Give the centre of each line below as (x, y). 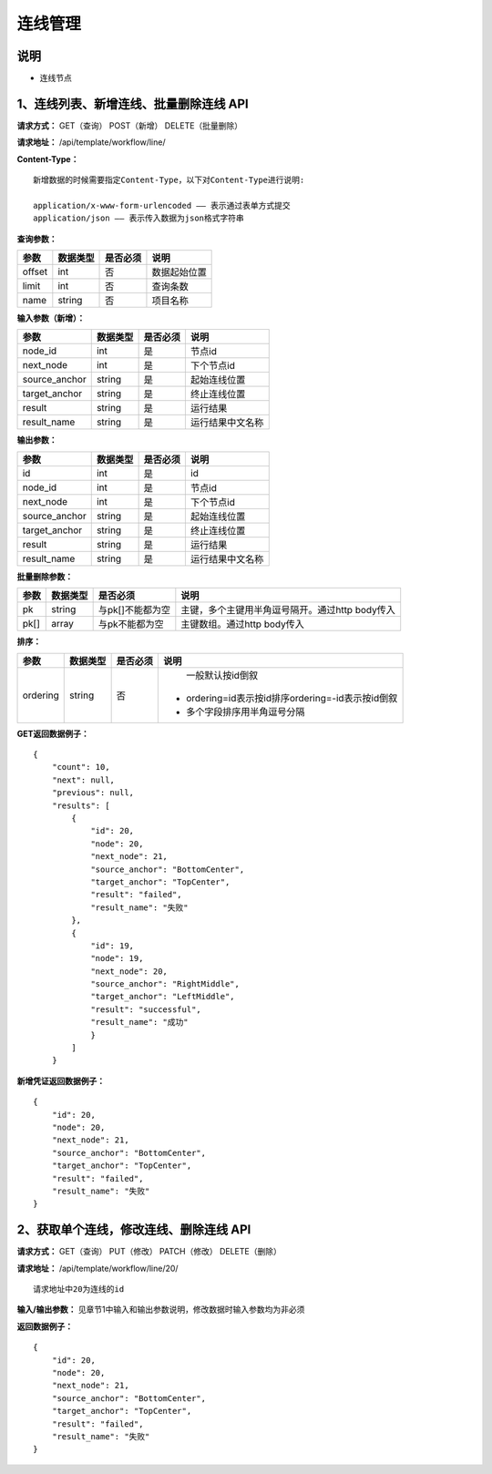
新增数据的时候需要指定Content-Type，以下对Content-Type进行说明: (169, 180)
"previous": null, (93, 793)
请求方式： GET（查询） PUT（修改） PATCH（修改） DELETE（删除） (149, 1252)
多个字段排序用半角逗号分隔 (245, 711)
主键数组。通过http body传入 (242, 624)
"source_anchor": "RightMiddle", (165, 984)
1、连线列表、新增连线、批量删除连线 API (133, 103)
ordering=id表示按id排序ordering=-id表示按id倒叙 (292, 698)
